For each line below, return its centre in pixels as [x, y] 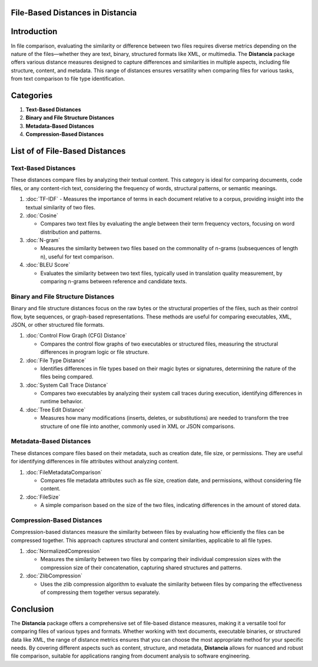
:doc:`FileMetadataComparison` [64, 472]
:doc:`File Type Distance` [56, 360]
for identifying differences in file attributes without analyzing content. [95, 462]
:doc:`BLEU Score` [48, 265]
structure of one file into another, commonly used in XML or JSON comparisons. [138, 426]
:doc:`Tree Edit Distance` [56, 410]
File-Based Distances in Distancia [74, 13]
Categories [32, 95]
